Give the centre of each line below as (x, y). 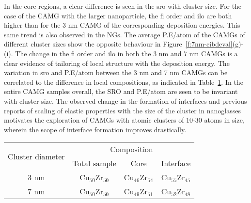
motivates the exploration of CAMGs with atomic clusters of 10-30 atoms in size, (124, 120)
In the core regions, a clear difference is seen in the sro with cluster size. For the (123, 6)
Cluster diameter (36, 156)
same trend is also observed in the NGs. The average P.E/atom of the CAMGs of (125, 34)
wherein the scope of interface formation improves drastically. (95, 129)
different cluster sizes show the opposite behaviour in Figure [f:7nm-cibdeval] (118, 44)
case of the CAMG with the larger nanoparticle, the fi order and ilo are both (118, 15)
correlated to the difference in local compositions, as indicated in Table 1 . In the (124, 82)
